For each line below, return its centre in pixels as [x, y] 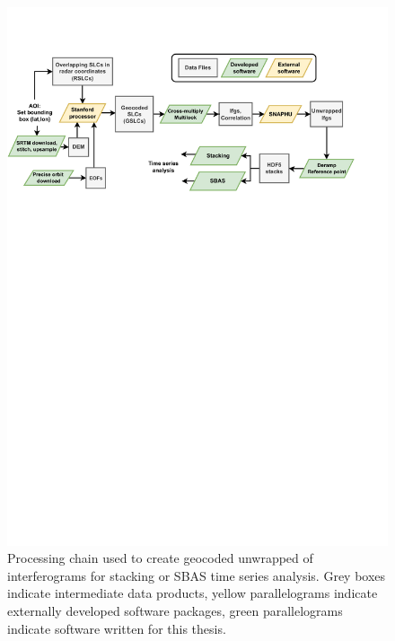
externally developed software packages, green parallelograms [175, 611]
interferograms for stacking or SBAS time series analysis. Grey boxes [197, 575]
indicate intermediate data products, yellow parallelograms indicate [193, 593]
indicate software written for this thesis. [117, 628]
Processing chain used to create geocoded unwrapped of [160, 558]
